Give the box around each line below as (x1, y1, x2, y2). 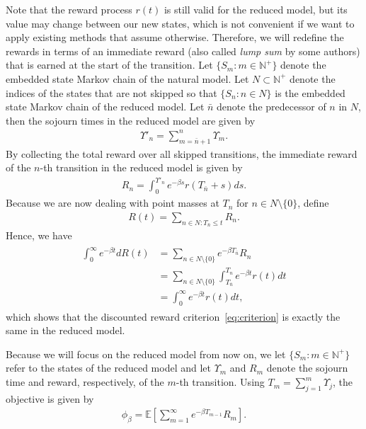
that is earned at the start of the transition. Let (6, 57, 213, 72)
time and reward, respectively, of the (6, 374, 164, 389)
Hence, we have (6, 228, 72, 243)
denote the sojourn (266, 360, 348, 375)
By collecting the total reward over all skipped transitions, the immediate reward (6, 146, 358, 161)
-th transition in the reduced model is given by (40, 160, 243, 175)
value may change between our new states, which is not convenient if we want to (6, 16, 355, 30)
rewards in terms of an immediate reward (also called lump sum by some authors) (6, 43, 360, 58)
